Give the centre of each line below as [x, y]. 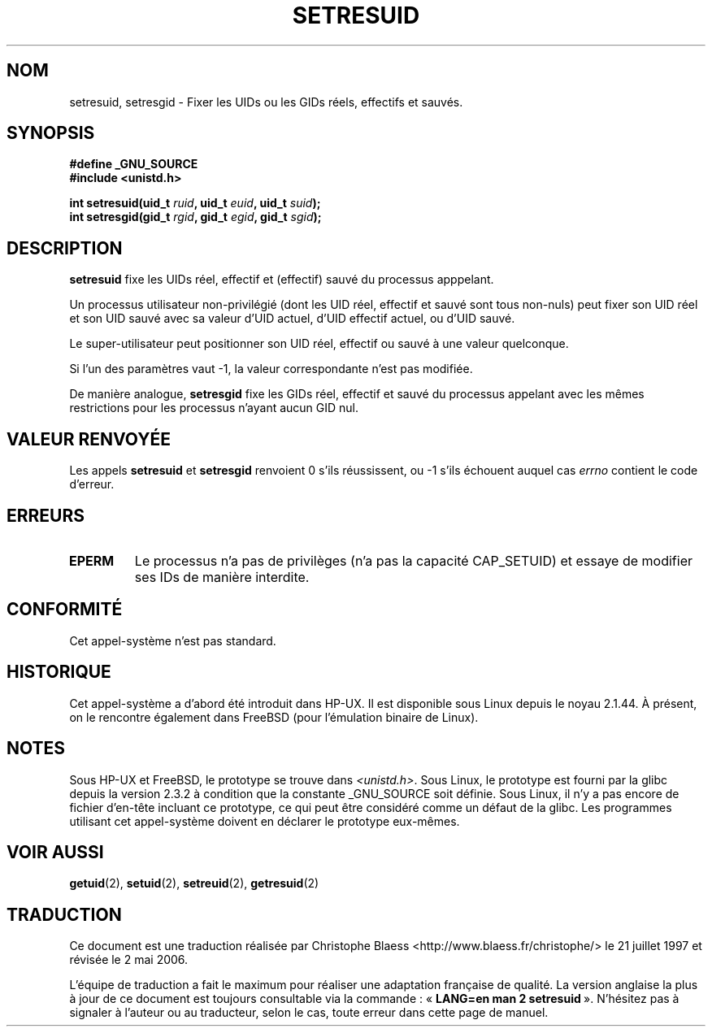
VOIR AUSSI [55, 852]
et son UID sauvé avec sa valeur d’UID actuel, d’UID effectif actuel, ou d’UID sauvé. [292, 319]
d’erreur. [92, 484]
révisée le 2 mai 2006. [129, 960]
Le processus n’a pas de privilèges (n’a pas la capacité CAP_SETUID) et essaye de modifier [413, 560]
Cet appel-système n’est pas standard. [173, 640]
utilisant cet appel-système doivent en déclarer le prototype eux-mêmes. [265, 821]
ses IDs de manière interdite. [222, 577]
